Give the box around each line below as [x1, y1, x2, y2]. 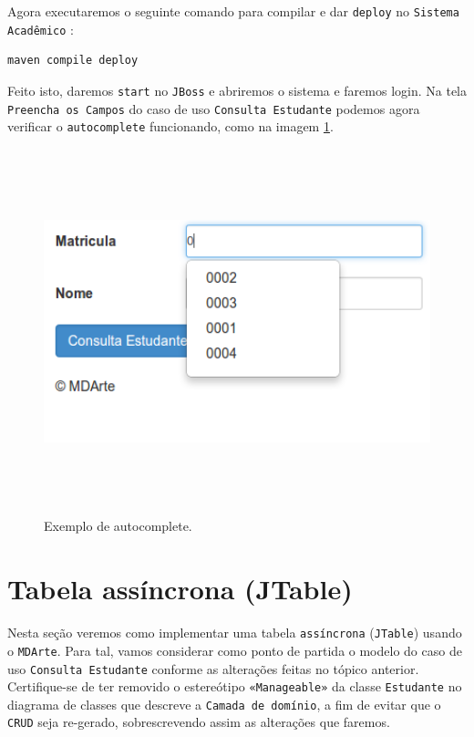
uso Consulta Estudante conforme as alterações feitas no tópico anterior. [7, 659, 419, 678]
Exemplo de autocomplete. [44, 516, 192, 535]
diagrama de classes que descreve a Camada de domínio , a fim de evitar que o [7, 694, 441, 713]
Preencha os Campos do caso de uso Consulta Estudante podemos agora [7, 99, 420, 118]
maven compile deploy [7, 54, 139, 67]
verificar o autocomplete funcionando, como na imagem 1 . [7, 117, 334, 136]
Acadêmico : [7, 19, 74, 38]
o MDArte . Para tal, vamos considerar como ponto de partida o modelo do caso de [7, 640, 462, 659]
